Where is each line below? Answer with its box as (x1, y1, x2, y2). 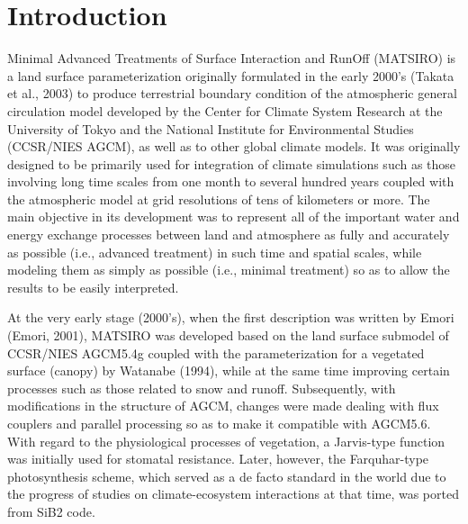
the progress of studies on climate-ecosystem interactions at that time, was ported (7, 484, 459, 503)
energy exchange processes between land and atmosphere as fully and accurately (7, 225, 450, 244)
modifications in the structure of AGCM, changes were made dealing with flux (7, 396, 439, 415)
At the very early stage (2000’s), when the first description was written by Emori (7, 308, 454, 327)
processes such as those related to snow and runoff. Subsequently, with (7, 378, 396, 397)
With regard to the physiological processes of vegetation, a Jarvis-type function (7, 431, 445, 450)
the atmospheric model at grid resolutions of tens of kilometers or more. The (7, 189, 430, 208)
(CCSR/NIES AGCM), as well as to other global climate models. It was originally (7, 137, 461, 156)
